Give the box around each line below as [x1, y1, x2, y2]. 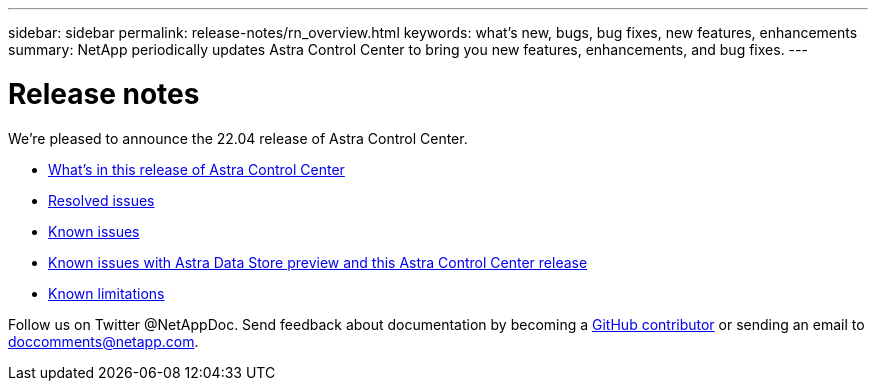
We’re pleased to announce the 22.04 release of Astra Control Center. [8, 129, 468, 147]
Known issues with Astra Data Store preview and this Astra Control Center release [48, 253, 588, 271]
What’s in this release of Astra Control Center [48, 160, 345, 178]
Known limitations [48, 284, 165, 302]
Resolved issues [48, 191, 155, 209]
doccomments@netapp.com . [8, 332, 199, 350]
